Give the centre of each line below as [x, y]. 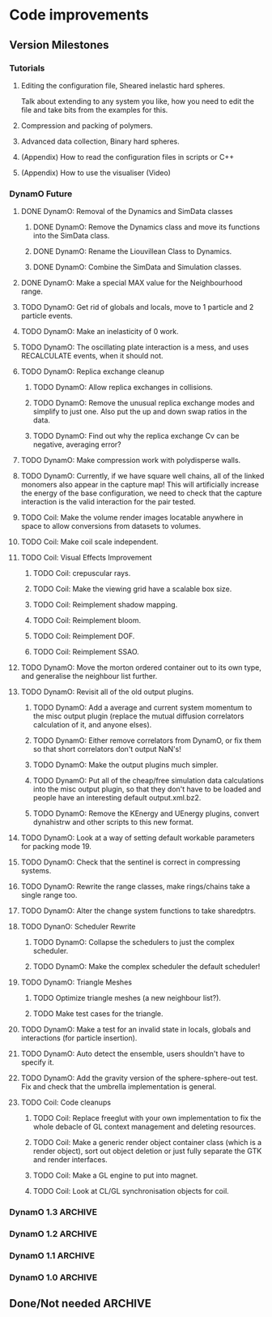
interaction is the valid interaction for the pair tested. [108, 502]
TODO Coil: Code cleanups [66, 1103]
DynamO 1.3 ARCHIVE [53, 1212]
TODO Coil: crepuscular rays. [82, 573]
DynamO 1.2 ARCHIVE [53, 1234]
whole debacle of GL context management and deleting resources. [144, 1127]
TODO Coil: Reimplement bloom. [87, 620]
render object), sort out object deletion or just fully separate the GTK [147, 1151]
